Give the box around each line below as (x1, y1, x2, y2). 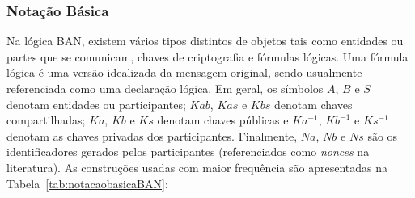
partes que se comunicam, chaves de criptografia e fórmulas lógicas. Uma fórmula (6, 48, 409, 65)
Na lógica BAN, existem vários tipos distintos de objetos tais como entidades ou (6, 32, 404, 49)
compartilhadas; (6, 112, 86, 128)
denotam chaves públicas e (157, 112, 289, 128)
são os (367, 127, 398, 144)
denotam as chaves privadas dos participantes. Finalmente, (6, 127, 298, 144)
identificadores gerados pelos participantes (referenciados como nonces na (6, 143, 370, 160)
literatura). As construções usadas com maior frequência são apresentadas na (6, 158, 387, 175)
